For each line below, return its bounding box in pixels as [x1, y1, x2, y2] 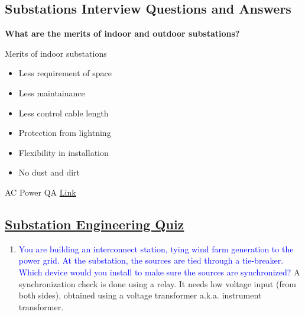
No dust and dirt [18, 166, 80, 178]
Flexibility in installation [18, 146, 109, 158]
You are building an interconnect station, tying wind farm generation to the [18, 242, 294, 255]
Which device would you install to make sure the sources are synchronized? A [18, 265, 300, 278]
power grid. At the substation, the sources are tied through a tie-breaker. [18, 254, 284, 267]
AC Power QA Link [5, 186, 76, 198]
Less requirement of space [18, 67, 112, 79]
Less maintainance [18, 86, 85, 99]
